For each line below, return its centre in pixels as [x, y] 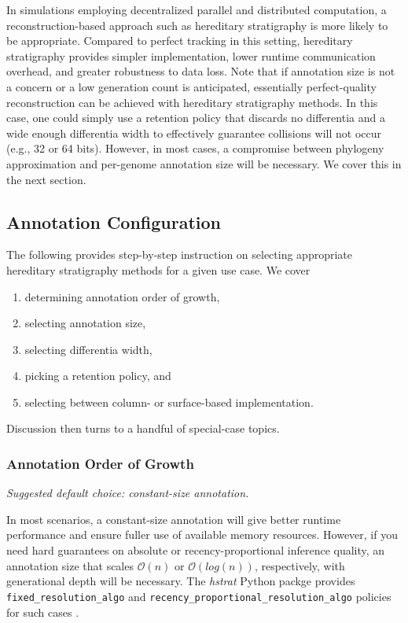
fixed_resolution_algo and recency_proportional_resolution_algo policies [199, 596]
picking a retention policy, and [98, 376]
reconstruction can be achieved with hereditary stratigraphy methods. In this [192, 102]
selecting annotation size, [85, 323]
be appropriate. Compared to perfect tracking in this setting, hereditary [180, 41]
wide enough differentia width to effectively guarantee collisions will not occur [194, 133]
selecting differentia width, [88, 349]
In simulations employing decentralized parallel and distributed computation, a [197, 9]
